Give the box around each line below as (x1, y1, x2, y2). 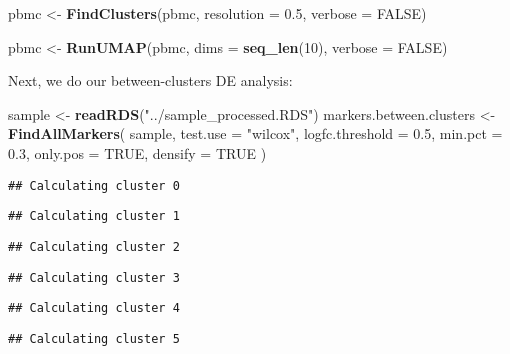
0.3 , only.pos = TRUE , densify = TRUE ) (8, 142, 267, 163)
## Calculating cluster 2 (8, 239, 180, 254)
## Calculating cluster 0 (8, 178, 180, 193)
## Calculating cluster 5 (8, 331, 180, 346)
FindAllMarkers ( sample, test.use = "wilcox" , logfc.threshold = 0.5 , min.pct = (8, 123, 503, 144)
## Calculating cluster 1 (8, 209, 180, 224)
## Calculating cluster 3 (8, 270, 180, 285)
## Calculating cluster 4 (8, 301, 180, 316)
